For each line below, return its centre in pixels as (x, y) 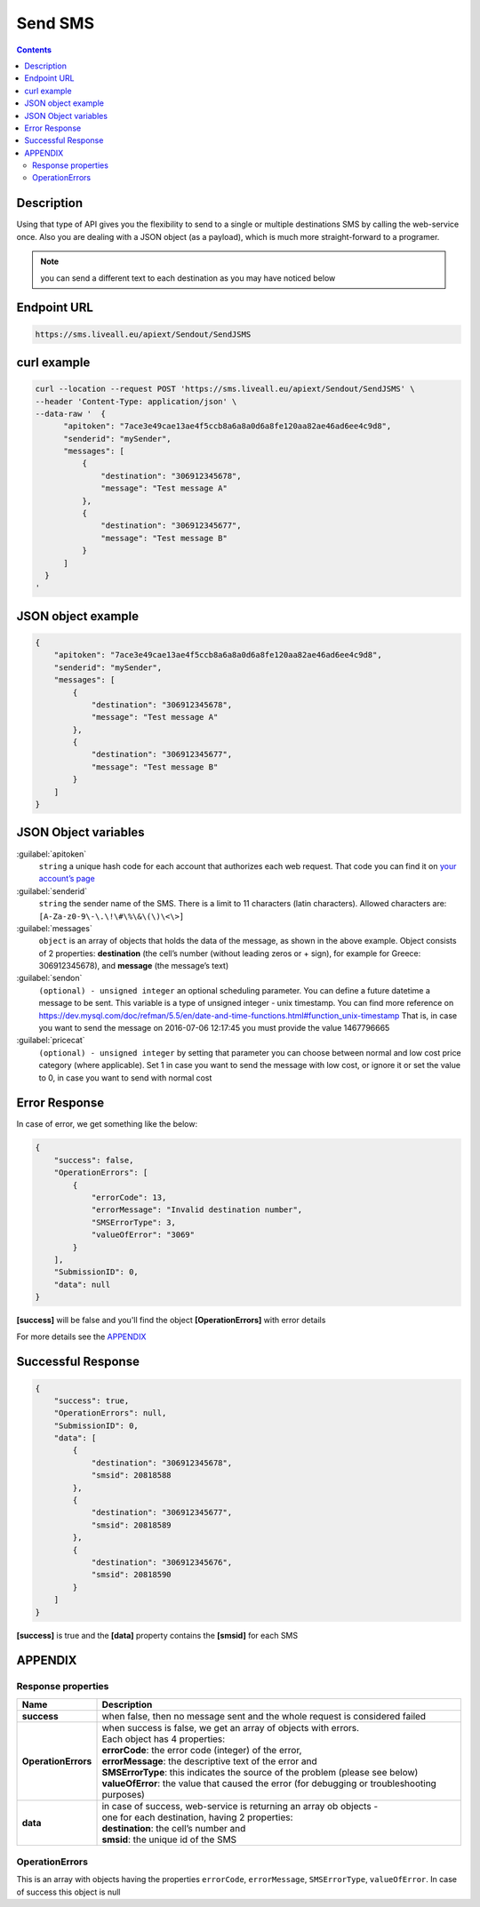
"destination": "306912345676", (162, 1563)
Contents (34, 50)
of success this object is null (68, 1892)
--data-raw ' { (71, 414)
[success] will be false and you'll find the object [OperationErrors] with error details (171, 1321)
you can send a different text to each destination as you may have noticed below (188, 278)
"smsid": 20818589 (132, 1525)
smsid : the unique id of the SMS (169, 1839)
